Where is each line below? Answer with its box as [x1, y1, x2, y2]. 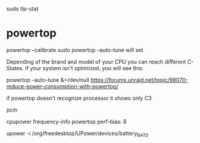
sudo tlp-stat [6, 5, 39, 12]
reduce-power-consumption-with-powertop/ [6, 82, 119, 90]
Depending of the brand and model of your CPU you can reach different [6, 58, 187, 65]
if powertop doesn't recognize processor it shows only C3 [6, 94, 152, 102]
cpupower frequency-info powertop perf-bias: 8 [6, 118, 127, 125]
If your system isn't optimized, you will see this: [25, 64, 144, 71]
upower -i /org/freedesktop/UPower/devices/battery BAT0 [6, 130, 149, 138]
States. [6, 64, 24, 71]
